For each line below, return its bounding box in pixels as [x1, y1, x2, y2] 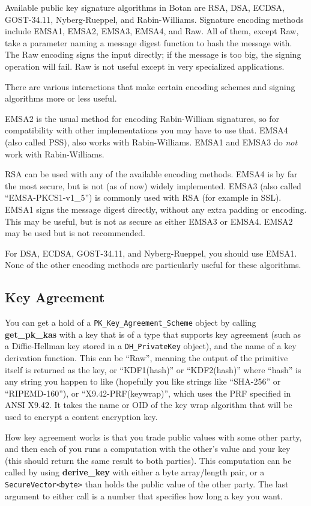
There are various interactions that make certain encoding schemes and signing [5, 80, 295, 93]
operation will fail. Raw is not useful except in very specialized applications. [5, 59, 285, 72]
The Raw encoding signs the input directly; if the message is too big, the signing [5, 48, 301, 61]
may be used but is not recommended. [5, 227, 145, 239]
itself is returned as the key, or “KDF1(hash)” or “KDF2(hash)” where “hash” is [5, 363, 301, 376]
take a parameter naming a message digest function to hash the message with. [5, 36, 292, 49]
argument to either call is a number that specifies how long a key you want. [5, 489, 283, 502]
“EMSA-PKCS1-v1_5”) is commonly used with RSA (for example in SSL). [5, 191, 282, 204]
